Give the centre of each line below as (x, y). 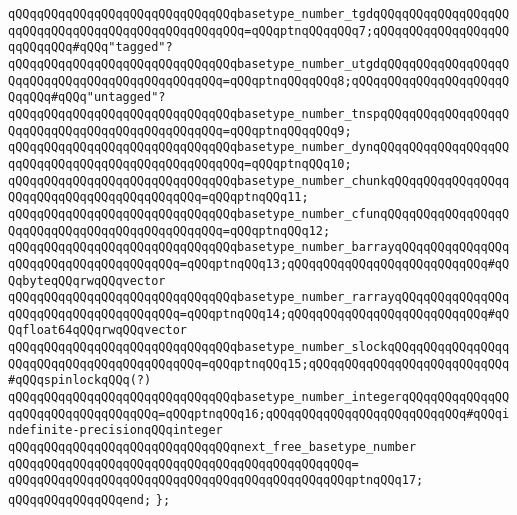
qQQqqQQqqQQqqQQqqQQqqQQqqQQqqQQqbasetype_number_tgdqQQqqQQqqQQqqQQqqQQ (259, 14)
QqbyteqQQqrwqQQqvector (87, 280)
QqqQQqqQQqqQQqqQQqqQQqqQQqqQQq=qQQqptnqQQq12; (169, 230)
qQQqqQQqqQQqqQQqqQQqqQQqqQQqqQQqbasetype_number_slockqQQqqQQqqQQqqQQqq (259, 347)
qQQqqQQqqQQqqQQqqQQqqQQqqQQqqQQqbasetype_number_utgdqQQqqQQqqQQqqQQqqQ (259, 63)
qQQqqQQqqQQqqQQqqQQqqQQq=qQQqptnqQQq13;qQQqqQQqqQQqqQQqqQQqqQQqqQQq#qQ (259, 263)
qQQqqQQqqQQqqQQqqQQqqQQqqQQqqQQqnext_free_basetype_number (212, 447)
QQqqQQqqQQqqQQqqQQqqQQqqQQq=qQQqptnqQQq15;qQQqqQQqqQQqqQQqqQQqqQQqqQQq (259, 363)
